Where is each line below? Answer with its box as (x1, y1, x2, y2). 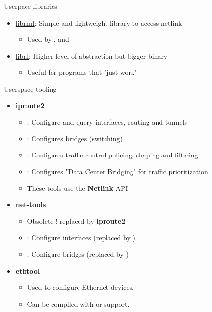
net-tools (15, 199, 46, 210)
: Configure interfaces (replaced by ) (27, 232, 135, 243)
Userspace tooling (4, 83, 57, 94)
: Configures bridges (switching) (27, 133, 123, 143)
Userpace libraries (4, 1, 57, 11)
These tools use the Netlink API (27, 183, 128, 193)
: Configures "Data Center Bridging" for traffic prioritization (27, 166, 208, 176)
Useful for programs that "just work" (27, 67, 137, 77)
